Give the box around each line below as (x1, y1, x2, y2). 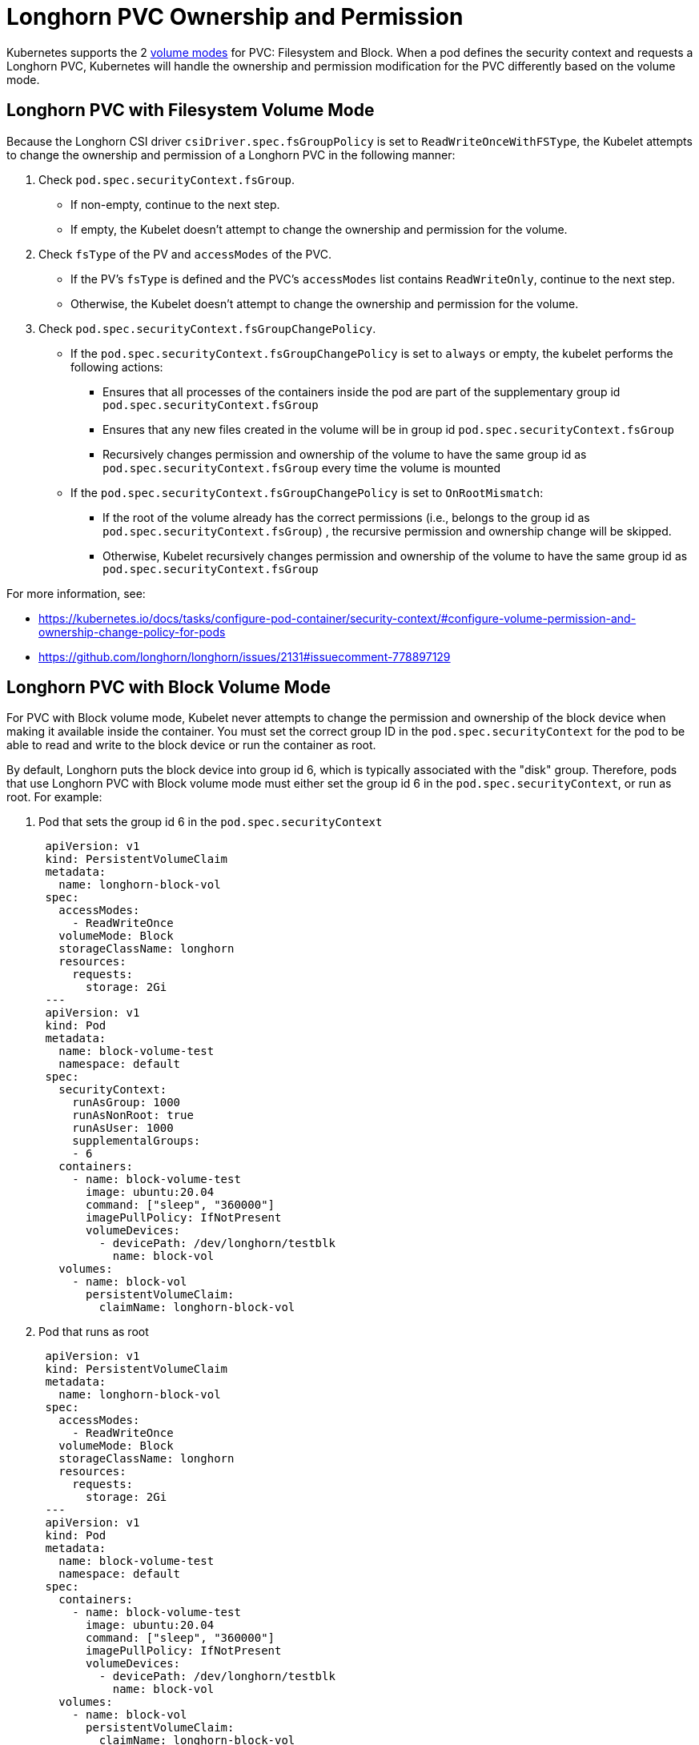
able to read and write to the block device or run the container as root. (6, 738, 376, 752)
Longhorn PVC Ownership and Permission (6, 3, 464, 30)
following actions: (70, 359, 163, 374)
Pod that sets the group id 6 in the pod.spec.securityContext (38, 815, 383, 829)
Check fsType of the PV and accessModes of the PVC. (38, 247, 331, 261)
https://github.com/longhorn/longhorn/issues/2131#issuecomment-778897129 (38, 649, 451, 664)
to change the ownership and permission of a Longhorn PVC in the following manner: (6, 147, 456, 162)
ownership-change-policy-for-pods (38, 624, 226, 639)
